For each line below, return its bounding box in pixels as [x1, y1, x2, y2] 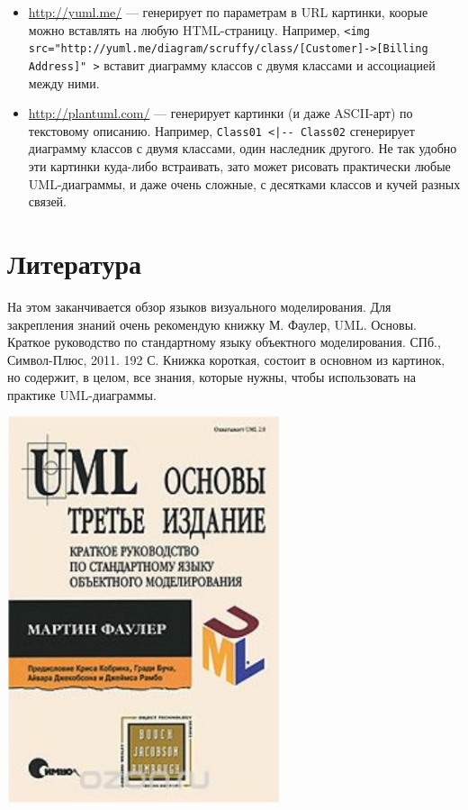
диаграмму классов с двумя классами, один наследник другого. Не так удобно [28, 139, 457, 158]
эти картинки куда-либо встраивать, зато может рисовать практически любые [28, 157, 451, 175]
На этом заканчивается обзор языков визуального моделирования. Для [7, 296, 391, 315]
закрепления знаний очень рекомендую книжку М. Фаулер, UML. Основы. [7, 314, 417, 333]
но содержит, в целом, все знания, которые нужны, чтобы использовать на [7, 368, 416, 387]
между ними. [28, 73, 100, 92]
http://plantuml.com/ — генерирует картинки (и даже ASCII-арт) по [28, 104, 413, 123]
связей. [28, 192, 67, 211]
